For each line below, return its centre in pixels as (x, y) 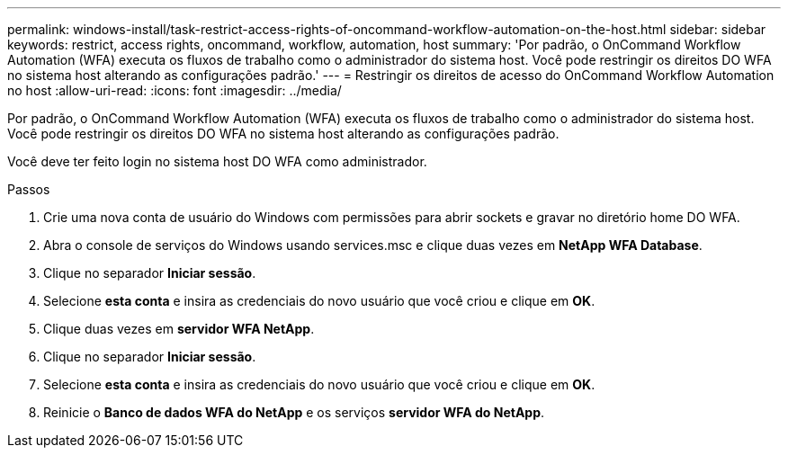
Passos (29, 189)
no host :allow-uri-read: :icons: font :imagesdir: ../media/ (175, 90)
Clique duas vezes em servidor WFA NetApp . (179, 329)
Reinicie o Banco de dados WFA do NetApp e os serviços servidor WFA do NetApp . (294, 412)
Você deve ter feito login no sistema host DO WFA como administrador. (217, 161)
